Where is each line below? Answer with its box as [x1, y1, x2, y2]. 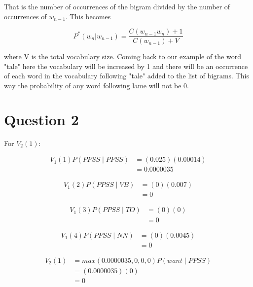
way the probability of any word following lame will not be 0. [4, 80, 189, 91]
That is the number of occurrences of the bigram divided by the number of [4, 1, 230, 11]
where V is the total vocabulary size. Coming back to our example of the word [4, 51, 241, 62]
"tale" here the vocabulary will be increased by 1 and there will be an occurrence [4, 61, 248, 71]
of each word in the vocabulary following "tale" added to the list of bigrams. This [4, 71, 249, 81]
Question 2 [4, 109, 79, 129]
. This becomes [65, 11, 111, 21]
